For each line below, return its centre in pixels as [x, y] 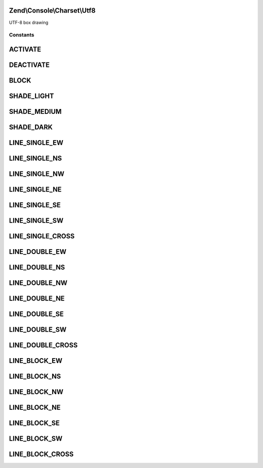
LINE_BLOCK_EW [36, 361]
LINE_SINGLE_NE [35, 190]
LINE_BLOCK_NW [36, 392]
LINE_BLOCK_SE [34, 423]
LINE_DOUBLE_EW [38, 252]
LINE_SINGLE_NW [37, 174]
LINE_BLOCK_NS [35, 376]
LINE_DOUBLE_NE [37, 299]
